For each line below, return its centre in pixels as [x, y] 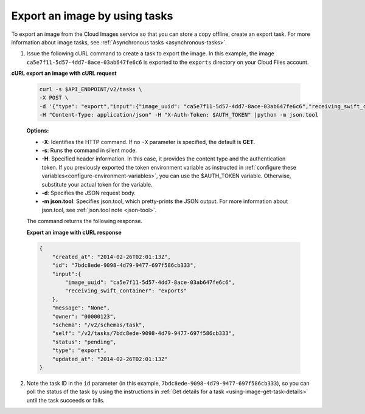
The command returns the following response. [85, 221]
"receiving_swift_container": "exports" [126, 291]
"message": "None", [81, 308]
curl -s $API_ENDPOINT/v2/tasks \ [91, 89]
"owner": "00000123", [84, 316]
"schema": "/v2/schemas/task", [99, 325]
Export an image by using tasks [92, 16]
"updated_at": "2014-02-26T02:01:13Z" [110, 359]
